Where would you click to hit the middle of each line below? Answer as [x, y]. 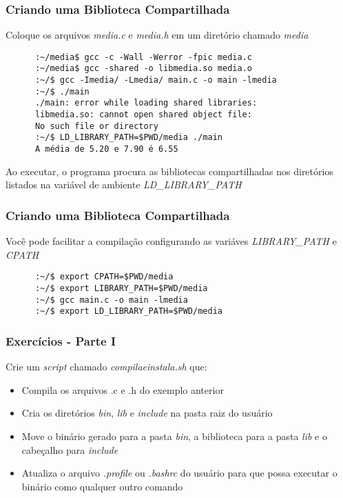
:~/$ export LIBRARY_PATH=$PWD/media [121, 288]
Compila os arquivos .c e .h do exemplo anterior [123, 389]
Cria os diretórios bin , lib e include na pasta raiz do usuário [147, 413]
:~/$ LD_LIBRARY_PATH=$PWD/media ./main [128, 138]
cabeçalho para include [70, 449]
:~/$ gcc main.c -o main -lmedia [111, 300]
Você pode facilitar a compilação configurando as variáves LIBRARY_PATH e [171, 241]
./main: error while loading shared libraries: [146, 103]
